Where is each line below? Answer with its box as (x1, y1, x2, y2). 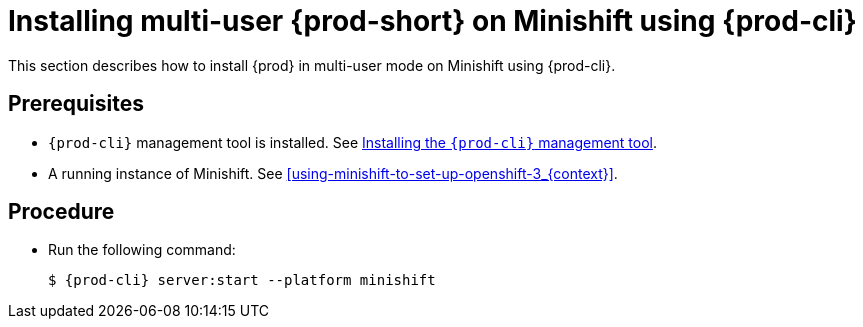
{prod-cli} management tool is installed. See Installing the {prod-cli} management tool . (48, 133, 658, 151)
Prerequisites (8, 91, 144, 117)
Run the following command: (48, 241, 236, 259)
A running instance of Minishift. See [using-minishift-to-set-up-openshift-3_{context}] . (48, 164, 618, 182)
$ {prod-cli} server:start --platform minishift (48, 272, 436, 289)
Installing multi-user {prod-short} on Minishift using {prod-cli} (8, 4, 857, 38)
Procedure (8, 199, 115, 225)
